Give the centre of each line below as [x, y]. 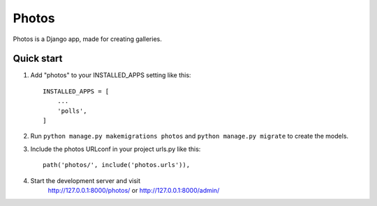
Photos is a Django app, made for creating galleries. [87, 39]
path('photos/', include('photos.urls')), [117, 165]
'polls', [72, 111]
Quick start [38, 59]
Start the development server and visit [86, 180]
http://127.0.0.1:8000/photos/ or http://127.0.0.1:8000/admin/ [134, 190]
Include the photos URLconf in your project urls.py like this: [116, 149]
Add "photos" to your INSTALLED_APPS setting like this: [111, 75]
